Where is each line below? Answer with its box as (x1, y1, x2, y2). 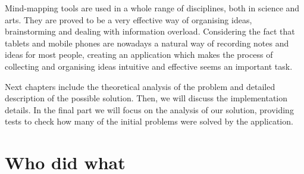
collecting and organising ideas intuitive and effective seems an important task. (5, 60, 293, 72)
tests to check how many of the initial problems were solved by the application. (5, 115, 293, 128)
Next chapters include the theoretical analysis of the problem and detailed (5, 80, 275, 92)
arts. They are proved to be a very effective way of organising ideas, (5, 13, 252, 26)
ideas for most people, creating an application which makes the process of (5, 48, 273, 61)
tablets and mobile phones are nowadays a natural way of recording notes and (5, 36, 289, 49)
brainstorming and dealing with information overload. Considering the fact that (5, 25, 295, 38)
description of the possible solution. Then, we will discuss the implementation (5, 92, 288, 104)
